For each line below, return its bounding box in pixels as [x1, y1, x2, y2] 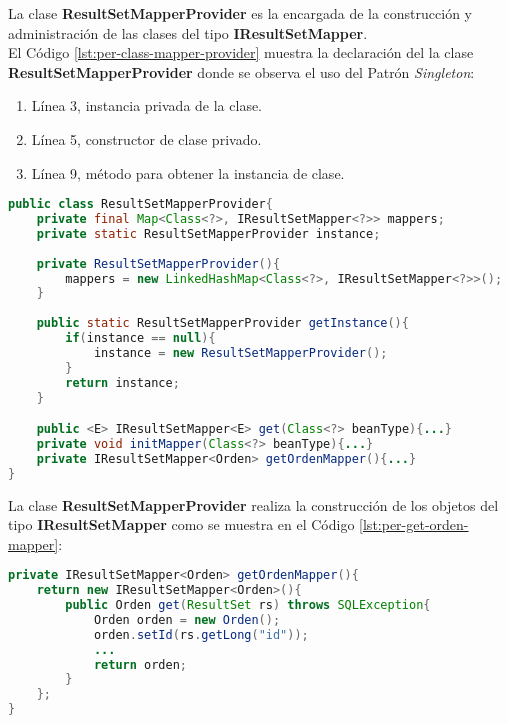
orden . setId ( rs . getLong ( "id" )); [93, 627, 309, 642]
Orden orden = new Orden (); [93, 612, 281, 627]
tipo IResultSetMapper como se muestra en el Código [8, 514, 355, 535]
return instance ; [65, 375, 180, 390]
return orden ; [93, 657, 187, 672]
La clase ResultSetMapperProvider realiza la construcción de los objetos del [8, 494, 499, 515]
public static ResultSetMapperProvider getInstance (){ [36, 316, 409, 331]
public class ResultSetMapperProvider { [8, 197, 273, 212]
